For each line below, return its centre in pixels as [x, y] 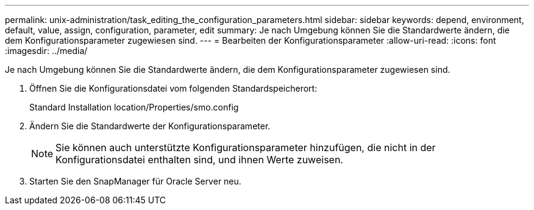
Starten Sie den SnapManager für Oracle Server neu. [135, 181]
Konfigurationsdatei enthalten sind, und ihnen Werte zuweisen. [199, 160]
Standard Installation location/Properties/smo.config [134, 107]
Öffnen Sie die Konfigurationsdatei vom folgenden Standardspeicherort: [173, 88]
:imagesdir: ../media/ [46, 51]
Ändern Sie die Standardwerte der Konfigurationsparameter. [150, 126]
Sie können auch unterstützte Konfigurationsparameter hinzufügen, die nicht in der [246, 147]
